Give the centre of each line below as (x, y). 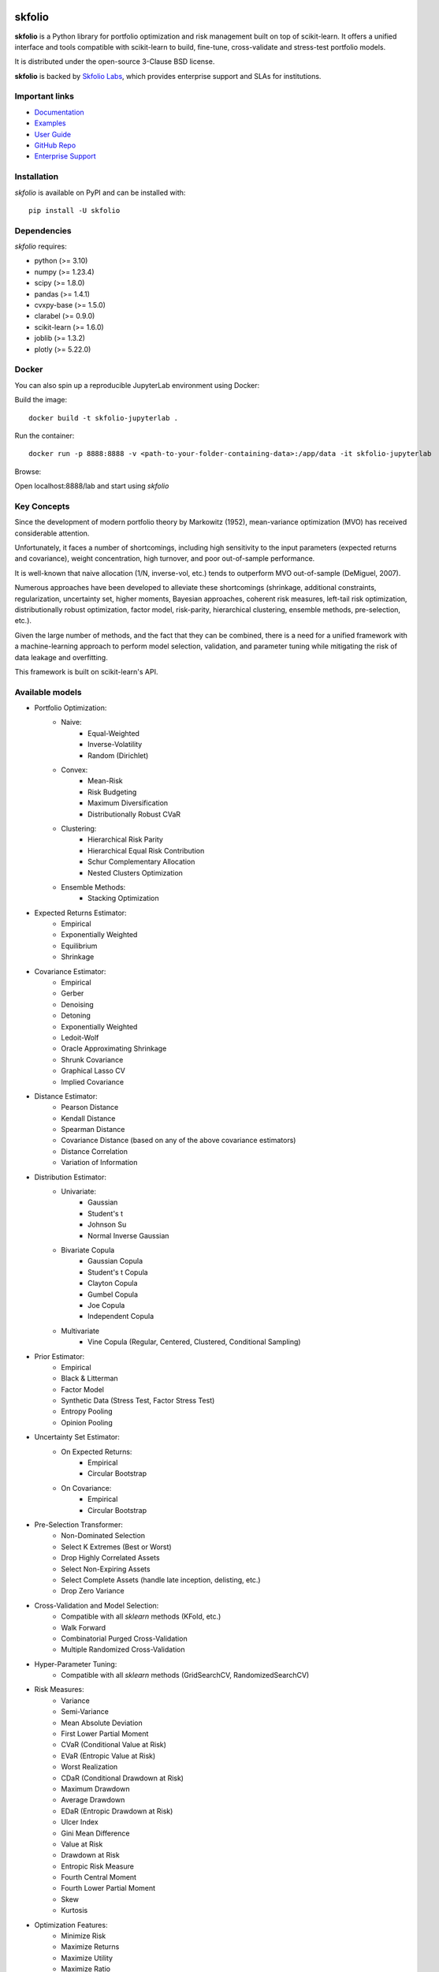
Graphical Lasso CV (93, 1071)
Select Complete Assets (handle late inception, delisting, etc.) (161, 1580)
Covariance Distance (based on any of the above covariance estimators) (179, 1141)
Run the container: (45, 435)
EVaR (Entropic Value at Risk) (108, 1756)
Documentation (59, 112)
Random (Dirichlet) (118, 755)
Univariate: (79, 1192)
